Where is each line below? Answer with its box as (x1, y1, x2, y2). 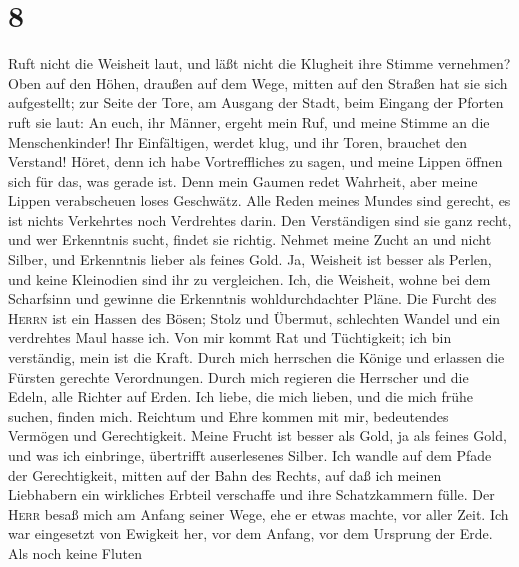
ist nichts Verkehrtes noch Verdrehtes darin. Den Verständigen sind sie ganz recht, (8, 209, 512, 230)
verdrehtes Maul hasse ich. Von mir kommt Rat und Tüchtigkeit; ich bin (8, 327, 452, 348)
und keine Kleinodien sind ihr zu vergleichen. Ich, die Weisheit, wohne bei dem (8, 268, 491, 289)
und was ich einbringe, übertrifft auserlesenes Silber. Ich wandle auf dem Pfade (8, 445, 492, 465)
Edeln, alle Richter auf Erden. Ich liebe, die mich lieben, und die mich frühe (8, 386, 474, 407)
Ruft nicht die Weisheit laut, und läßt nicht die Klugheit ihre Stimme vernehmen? (8, 53, 511, 74)
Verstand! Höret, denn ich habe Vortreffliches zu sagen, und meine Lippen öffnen (8, 151, 503, 172)
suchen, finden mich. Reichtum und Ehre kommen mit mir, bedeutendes (8, 405, 449, 426)
